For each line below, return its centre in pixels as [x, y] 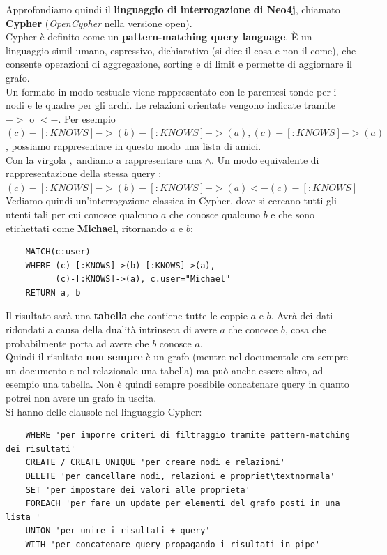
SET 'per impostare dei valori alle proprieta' [138, 490]
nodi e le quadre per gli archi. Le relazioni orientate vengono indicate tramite [170, 105]
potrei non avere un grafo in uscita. [81, 398]
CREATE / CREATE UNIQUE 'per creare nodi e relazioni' [155, 463]
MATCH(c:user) [58, 252]
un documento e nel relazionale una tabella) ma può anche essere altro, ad [165, 370]
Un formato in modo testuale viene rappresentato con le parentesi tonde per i [171, 91]
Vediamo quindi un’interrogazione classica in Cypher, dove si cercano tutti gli [171, 200]
